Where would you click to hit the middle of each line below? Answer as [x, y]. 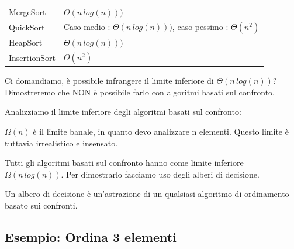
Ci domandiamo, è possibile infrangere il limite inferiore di [109, 81]
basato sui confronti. [41, 205]
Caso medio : [87, 26]
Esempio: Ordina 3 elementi [91, 236]
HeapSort [26, 42]
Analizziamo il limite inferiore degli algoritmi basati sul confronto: [123, 112]
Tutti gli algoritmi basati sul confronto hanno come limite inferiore [124, 163]
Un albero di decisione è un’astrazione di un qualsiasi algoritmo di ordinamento [147, 194]
